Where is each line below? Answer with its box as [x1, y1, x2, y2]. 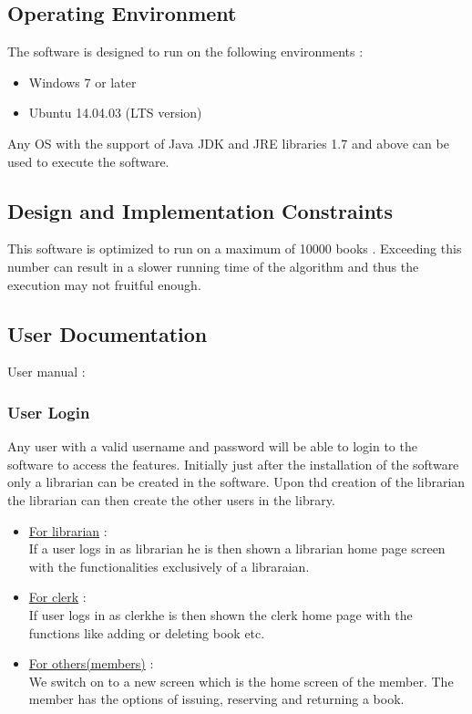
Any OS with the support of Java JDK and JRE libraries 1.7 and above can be [7, 133, 449, 152]
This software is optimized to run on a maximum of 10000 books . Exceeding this [7, 239, 462, 258]
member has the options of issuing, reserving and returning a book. [28, 689, 405, 709]
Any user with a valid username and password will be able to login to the [7, 437, 417, 456]
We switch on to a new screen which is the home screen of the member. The [28, 671, 454, 690]
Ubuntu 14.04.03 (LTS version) [28, 103, 202, 122]
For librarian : [28, 521, 108, 540]
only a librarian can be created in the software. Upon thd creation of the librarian [7, 472, 466, 492]
